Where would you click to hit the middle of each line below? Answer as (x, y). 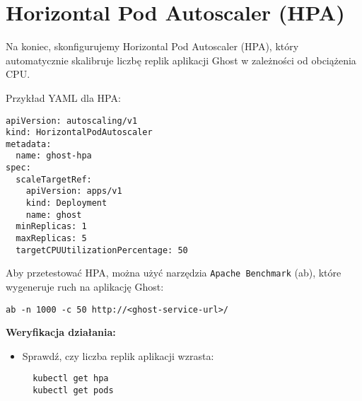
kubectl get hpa (71, 379)
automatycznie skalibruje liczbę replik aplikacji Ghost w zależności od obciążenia (181, 60)
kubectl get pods (73, 391)
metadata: (29, 144)
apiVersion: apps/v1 (74, 191)
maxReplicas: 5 (51, 239)
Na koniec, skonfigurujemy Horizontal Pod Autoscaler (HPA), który (152, 46)
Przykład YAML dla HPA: (63, 97)
